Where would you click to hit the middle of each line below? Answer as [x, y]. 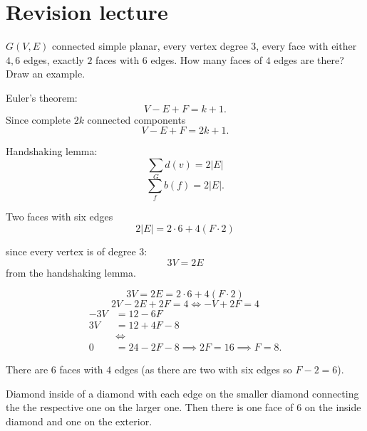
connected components [136, 119]
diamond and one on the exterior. [79, 421]
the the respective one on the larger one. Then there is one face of [150, 407]
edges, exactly [53, 59]
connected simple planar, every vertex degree [150, 46]
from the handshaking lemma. [71, 272]
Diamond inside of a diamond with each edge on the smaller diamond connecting [182, 393]
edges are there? [309, 59]
